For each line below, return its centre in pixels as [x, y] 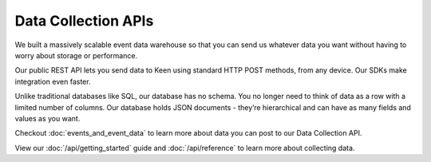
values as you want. [47, 118]
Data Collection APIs [84, 21]
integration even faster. [53, 81]
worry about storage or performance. [76, 55]
